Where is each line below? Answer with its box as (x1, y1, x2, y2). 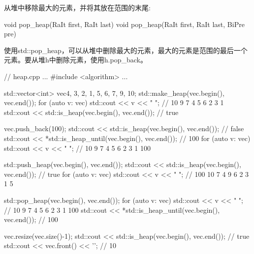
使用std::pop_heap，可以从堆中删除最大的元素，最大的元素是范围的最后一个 (4, 45, 248, 55)
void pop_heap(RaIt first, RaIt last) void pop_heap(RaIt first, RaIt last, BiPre (4, 19, 245, 29)
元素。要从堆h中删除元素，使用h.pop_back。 (4, 55, 147, 65)
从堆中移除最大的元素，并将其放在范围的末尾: (4, 2, 151, 12)
